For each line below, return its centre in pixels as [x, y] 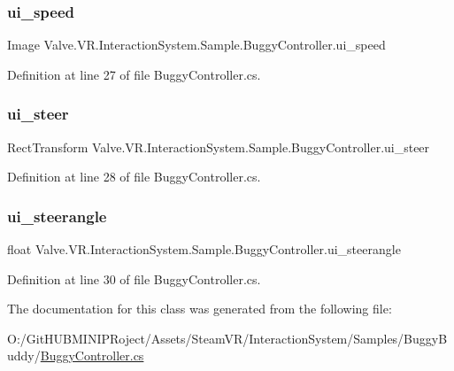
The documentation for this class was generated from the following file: [200, 309]
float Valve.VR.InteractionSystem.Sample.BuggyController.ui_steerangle [204, 249]
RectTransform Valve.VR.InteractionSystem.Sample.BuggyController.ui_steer [219, 147]
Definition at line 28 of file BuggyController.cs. [134, 177]
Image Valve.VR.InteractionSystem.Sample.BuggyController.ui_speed [196, 45]
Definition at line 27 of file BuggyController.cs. [134, 74]
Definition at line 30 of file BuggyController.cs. [134, 278]
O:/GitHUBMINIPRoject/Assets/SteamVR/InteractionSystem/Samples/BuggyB [227, 338]
